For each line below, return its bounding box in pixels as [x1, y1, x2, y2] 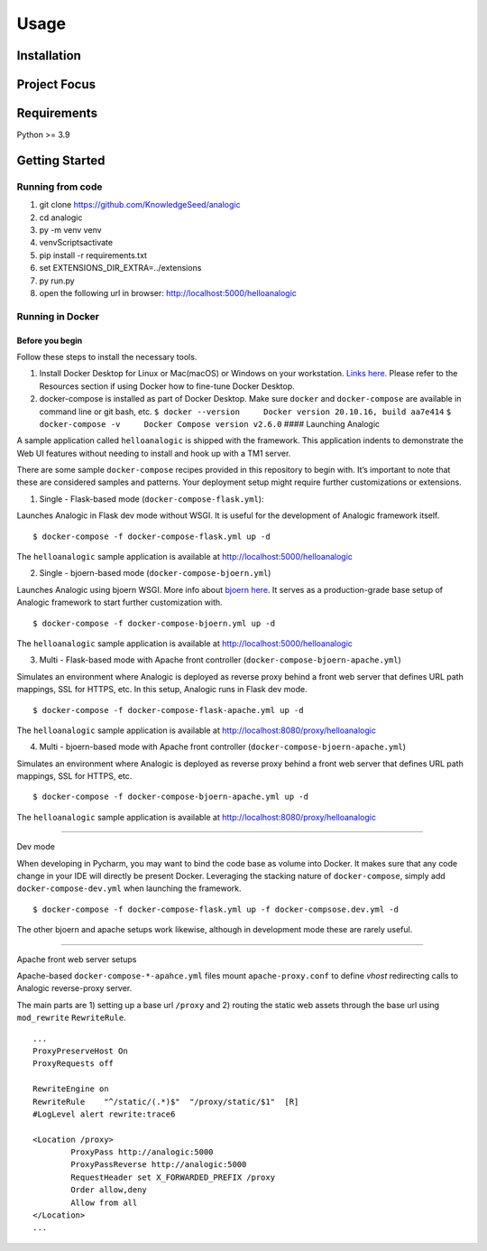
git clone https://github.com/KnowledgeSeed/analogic [39, 199, 241, 210]
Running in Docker [16, 310, 99, 322]
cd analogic [39, 212, 83, 223]
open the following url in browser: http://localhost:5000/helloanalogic [39, 287, 298, 298]
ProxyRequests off [32, 1059, 115, 1069]
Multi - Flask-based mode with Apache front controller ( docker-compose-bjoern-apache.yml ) [39, 654, 401, 665]
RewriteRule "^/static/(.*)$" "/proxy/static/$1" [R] [32, 1097, 299, 1107]
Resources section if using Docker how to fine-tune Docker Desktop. [39, 380, 295, 392]
